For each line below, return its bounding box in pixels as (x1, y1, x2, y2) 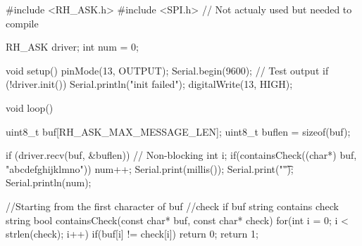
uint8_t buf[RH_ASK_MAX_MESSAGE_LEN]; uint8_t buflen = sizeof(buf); (6, 124, 351, 138)
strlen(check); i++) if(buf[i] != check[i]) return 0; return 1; (6, 226, 258, 241)
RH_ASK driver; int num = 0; (6, 39, 139, 54)
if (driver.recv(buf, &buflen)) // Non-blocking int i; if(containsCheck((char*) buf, (6, 148, 357, 162)
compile (6, 15, 39, 30)
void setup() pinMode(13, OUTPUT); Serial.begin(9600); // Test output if (6, 63, 329, 77)
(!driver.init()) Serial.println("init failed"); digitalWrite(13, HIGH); (6, 77, 293, 91)
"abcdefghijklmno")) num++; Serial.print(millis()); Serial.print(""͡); (6, 161, 294, 176)
